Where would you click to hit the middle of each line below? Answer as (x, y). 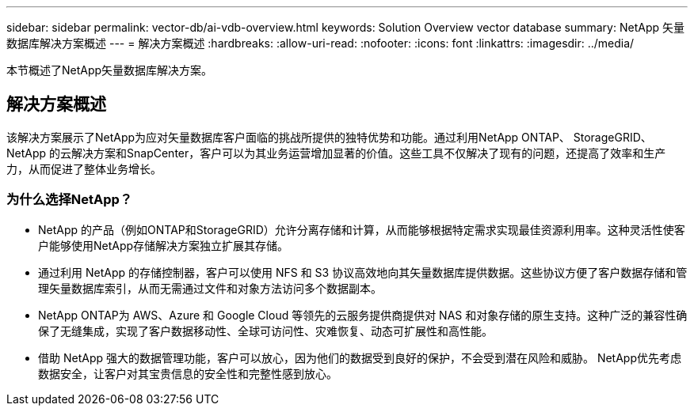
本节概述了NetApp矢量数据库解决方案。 (110, 70)
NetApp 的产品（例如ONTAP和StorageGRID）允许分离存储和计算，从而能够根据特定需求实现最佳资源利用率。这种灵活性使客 (362, 229)
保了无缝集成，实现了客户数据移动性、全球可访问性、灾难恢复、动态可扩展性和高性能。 (265, 331)
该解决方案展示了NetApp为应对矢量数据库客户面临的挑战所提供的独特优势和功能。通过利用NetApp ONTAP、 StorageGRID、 (329, 137)
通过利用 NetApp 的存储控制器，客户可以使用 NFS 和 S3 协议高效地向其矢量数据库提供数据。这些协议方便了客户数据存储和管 (363, 272)
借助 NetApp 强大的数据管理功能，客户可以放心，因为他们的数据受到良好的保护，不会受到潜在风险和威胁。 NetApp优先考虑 (360, 357)
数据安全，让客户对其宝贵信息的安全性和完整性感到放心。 (188, 373)
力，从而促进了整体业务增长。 (84, 168)
